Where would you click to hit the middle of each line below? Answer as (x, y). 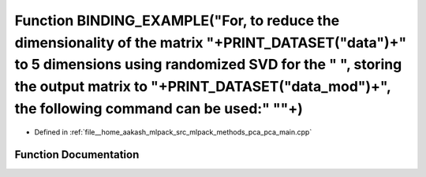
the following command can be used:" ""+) (159, 108)
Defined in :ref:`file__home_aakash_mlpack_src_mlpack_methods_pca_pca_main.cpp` (173, 132)
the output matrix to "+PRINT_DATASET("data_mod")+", (203, 87)
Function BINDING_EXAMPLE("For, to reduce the (177, 20)
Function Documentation (77, 155)
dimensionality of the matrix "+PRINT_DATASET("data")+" (211, 42)
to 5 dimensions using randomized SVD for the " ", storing (208, 65)
